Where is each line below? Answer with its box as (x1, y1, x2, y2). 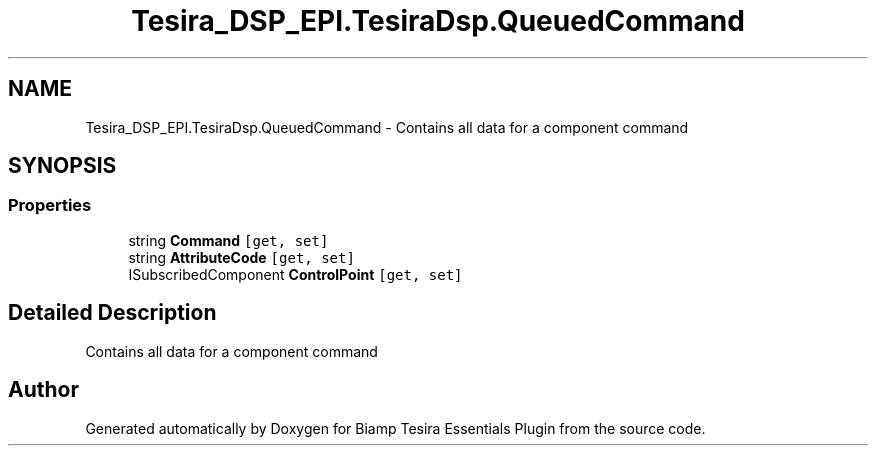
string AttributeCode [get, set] (128, 248, 355, 266)
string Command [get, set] (128, 231, 329, 249)
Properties (8, 195, 92, 216)
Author (8, 377, 79, 403)
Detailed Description (8, 300, 217, 326)
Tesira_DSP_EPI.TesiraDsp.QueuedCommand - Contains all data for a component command (85, 118, 689, 136)
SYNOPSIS (8, 153, 117, 179)
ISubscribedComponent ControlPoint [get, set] (128, 265, 463, 283)
